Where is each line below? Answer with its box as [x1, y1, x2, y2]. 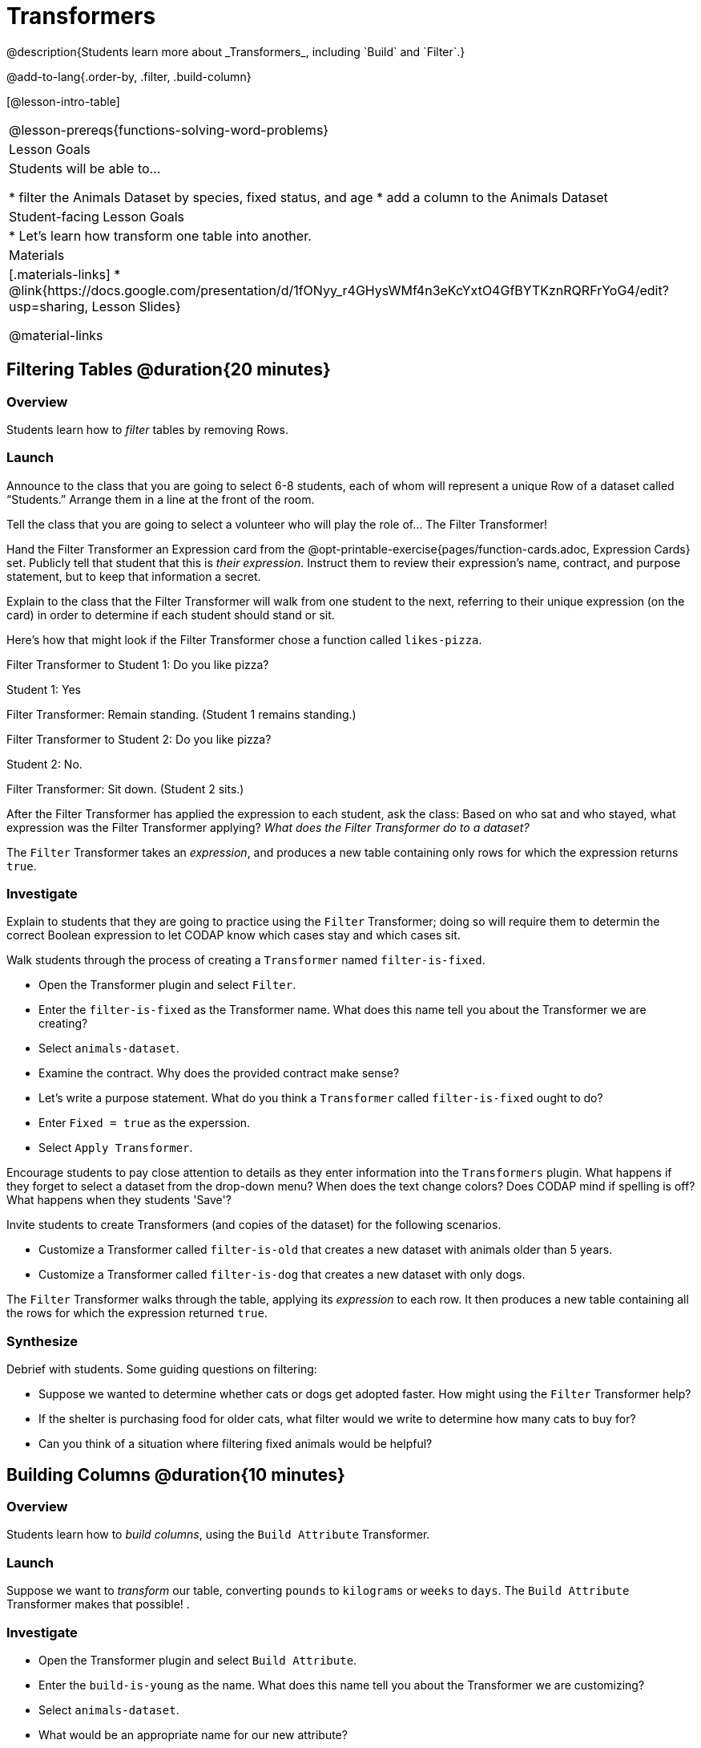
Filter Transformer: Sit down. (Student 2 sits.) [6, 781, 244, 796]
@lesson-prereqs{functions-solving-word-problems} [9, 121, 329, 138]
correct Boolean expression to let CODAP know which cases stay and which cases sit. [6, 928, 461, 943]
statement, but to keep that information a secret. [6, 569, 261, 583]
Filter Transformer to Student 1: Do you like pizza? [6, 657, 269, 671]
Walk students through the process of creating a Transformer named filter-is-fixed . [6, 953, 485, 967]
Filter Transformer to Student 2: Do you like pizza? [6, 732, 272, 746]
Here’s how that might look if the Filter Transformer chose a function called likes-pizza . [6, 632, 482, 647]
